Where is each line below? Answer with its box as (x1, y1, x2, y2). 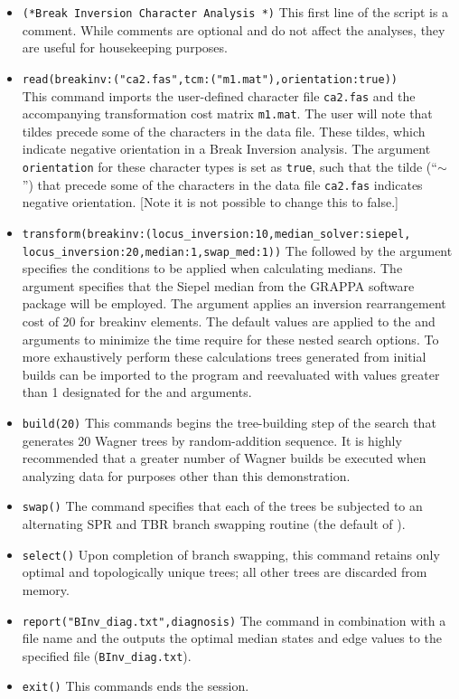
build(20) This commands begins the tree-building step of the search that (22, 412, 436, 431)
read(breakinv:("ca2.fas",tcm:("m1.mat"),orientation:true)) (22, 72, 398, 86)
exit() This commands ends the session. (22, 676, 249, 695)
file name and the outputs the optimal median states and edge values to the (22, 628, 443, 647)
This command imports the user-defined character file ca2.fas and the (22, 86, 416, 105)
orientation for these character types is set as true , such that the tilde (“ (22, 157, 437, 175)
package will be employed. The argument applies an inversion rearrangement (22, 294, 446, 313)
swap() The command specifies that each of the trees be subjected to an (22, 496, 423, 515)
